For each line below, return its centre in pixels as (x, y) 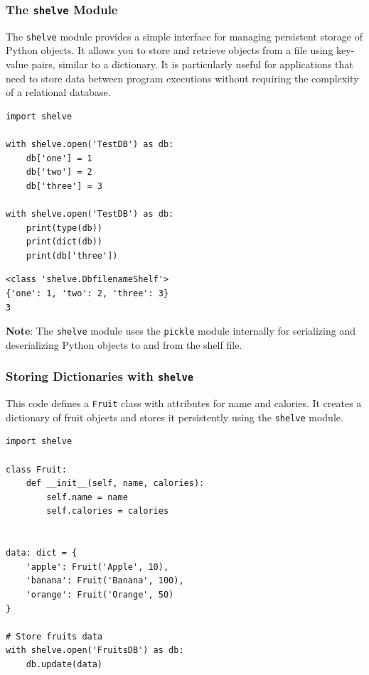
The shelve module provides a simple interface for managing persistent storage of (184, 36)
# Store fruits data (54, 636)
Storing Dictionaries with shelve (100, 376)
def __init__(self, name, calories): (115, 484)
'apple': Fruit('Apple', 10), (97, 567)
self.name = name (87, 497)
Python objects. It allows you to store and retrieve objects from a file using (170, 50)
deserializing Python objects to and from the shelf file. (124, 344)
